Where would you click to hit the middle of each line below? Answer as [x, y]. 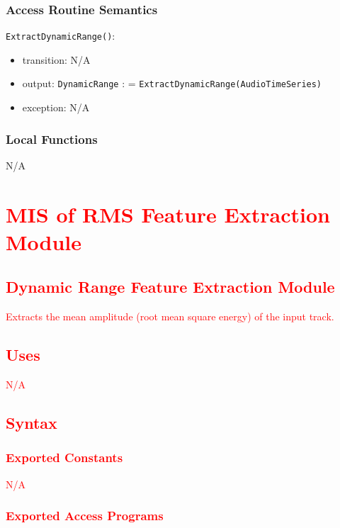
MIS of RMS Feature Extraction [168, 214]
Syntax [32, 423]
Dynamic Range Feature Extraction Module [170, 287]
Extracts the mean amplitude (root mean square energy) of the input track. [170, 316]
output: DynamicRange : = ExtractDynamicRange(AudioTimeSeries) [172, 83]
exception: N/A [56, 107]
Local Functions [52, 139]
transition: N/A [56, 59]
